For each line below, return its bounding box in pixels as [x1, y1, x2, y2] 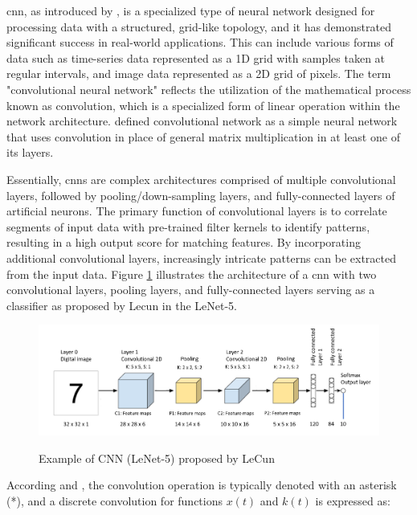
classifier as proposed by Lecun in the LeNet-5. [6, 296, 237, 313]
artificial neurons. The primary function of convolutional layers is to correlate [6, 202, 387, 219]
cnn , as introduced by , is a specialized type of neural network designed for [6, 2, 375, 18]
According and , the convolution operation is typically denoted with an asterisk [6, 476, 397, 493]
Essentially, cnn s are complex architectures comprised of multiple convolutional [6, 170, 396, 187]
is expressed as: [315, 493, 390, 509]
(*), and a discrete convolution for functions [6, 493, 223, 509]
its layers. [6, 144, 54, 161]
